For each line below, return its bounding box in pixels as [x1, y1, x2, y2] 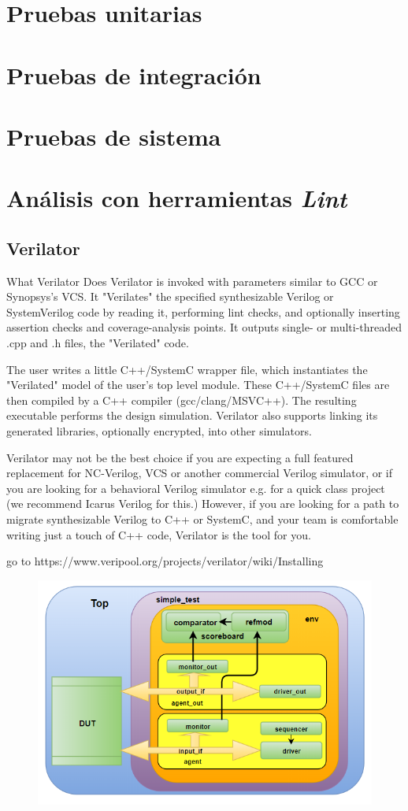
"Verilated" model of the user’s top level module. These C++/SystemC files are [6, 376, 390, 393]
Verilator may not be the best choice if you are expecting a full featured [6, 449, 354, 465]
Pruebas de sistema [6, 120, 221, 152]
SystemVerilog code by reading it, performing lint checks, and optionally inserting [6, 303, 400, 320]
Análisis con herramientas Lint [6, 182, 347, 215]
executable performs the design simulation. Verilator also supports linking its [6, 407, 378, 424]
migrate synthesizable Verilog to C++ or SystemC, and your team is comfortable [6, 511, 399, 528]
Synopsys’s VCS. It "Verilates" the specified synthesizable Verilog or [6, 288, 334, 305]
